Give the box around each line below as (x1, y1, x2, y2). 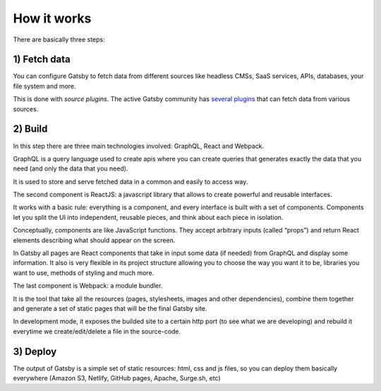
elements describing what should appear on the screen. (13, 236, 176, 244)
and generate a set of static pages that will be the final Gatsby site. (13, 304, 207, 313)
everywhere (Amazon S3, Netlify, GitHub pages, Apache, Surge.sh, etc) (13, 374, 222, 383)
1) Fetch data (13, 54, 71, 66)
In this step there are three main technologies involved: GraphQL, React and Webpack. (13, 142, 265, 150)
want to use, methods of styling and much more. (13, 268, 155, 277)
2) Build (13, 123, 48, 135)
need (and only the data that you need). (13, 164, 128, 173)
